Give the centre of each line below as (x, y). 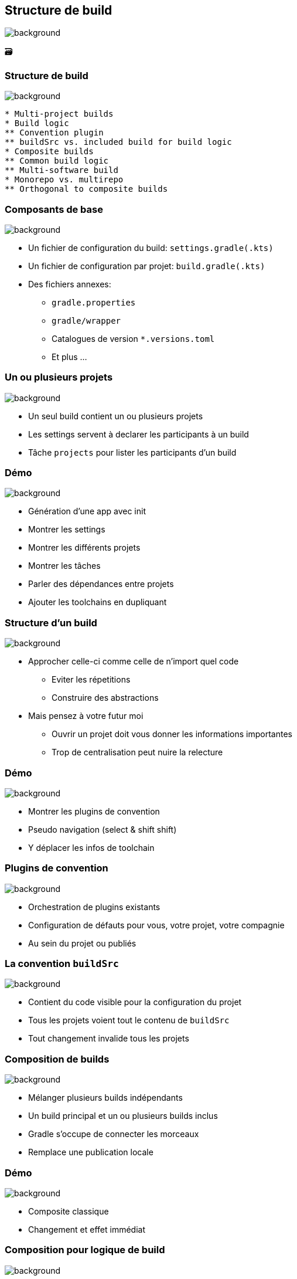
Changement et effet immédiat (87, 1229)
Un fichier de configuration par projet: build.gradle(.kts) (147, 266)
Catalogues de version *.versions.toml (133, 338)
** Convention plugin (54, 133)
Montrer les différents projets (84, 548)
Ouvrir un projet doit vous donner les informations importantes (172, 734)
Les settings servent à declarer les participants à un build (139, 434)
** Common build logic (57, 161)
